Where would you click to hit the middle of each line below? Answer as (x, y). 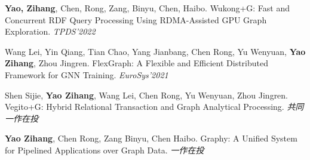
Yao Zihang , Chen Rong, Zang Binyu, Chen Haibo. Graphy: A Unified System (151, 138)
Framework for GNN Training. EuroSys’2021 (87, 74)
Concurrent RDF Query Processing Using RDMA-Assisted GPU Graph (136, 19)
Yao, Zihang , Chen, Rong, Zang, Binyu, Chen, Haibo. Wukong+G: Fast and (148, 8)
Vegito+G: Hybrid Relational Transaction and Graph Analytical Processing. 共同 (154, 107)
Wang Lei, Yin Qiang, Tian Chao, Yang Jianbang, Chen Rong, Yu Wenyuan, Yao (155, 51)
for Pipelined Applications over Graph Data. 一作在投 (105, 150)
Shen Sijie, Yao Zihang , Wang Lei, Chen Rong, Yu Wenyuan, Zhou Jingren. (147, 95)
